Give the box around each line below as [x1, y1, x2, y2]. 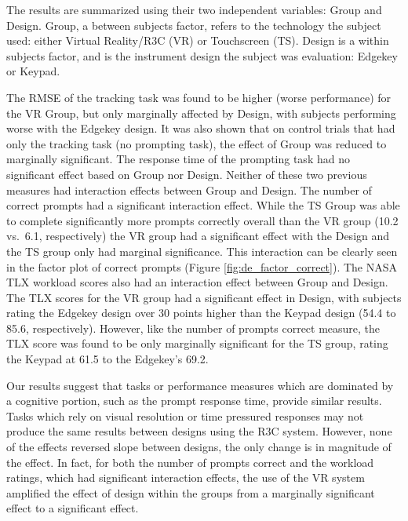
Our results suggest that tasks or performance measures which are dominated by [6, 377, 394, 393]
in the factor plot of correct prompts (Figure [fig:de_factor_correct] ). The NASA [6, 258, 398, 275]
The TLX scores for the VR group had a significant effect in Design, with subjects [6, 289, 402, 305]
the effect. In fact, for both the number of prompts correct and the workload [6, 454, 374, 470]
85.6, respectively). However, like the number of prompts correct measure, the [6, 319, 381, 336]
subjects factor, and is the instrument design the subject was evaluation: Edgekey [6, 47, 398, 64]
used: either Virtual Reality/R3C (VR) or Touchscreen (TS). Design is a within [6, 32, 389, 49]
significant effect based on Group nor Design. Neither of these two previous [6, 166, 367, 182]
